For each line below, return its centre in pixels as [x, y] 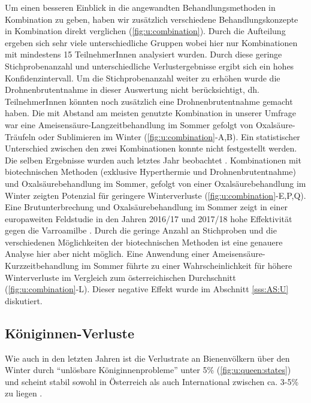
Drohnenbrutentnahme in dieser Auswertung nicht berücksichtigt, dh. [132, 90]
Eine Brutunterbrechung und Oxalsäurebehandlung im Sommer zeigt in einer [147, 207]
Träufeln [20, 136]
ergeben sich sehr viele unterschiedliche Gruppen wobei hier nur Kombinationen [151, 42]
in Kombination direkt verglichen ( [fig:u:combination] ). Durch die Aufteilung [145, 31]
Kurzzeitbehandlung [42, 266]
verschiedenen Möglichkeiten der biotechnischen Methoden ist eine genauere [144, 242]
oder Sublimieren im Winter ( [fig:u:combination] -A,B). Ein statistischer [169, 136]
